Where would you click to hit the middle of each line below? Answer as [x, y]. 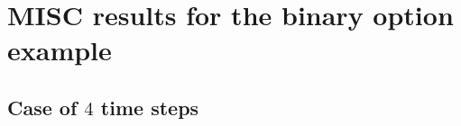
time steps [150, 107]
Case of [42, 107]
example [60, 50]
